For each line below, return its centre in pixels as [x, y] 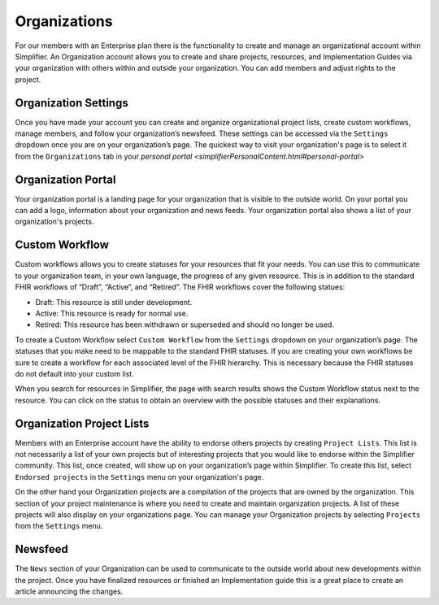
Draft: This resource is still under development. [114, 302]
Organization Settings [72, 103]
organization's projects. [54, 222]
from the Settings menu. [59, 526]
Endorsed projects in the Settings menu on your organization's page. [139, 477]
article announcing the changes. [69, 592]
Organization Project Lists [82, 423]
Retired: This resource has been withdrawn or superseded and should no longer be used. [185, 324]
